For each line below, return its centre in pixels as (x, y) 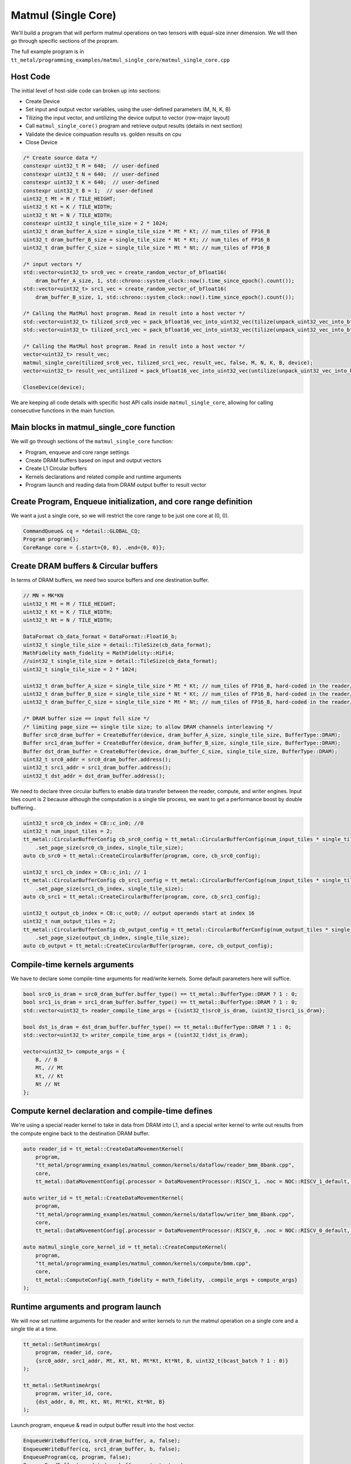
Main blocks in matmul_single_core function (93, 427)
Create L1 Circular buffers (56, 468)
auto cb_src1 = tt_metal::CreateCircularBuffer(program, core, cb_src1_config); (142, 897)
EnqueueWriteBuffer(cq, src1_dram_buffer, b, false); (102, 1449)
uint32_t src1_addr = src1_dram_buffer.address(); (97, 768)
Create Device (43, 101)
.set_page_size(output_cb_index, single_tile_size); (113, 938)
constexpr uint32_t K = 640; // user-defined (91, 182)
